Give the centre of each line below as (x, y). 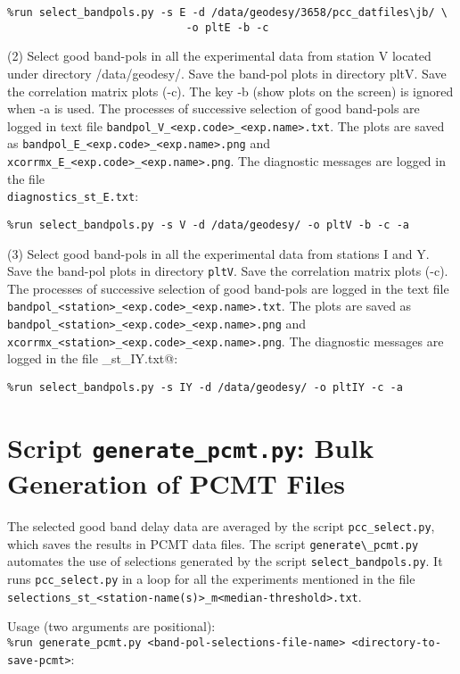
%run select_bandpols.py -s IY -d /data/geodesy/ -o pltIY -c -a (205, 387)
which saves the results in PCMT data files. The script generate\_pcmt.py (213, 543)
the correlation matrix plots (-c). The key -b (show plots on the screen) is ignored (230, 91)
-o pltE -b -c (227, 27)
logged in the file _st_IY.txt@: (93, 358)
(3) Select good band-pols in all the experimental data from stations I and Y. (218, 253)
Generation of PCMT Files (177, 483)
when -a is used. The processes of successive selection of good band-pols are (214, 108)
